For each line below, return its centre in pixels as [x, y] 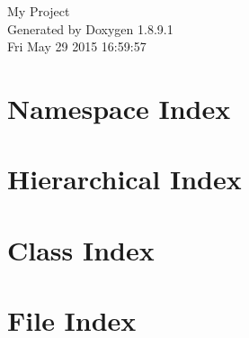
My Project [39, 11]
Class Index [81, 249]
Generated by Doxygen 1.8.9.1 [90, 28]
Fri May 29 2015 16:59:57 [77, 46]
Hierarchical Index [124, 179]
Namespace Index [119, 108]
